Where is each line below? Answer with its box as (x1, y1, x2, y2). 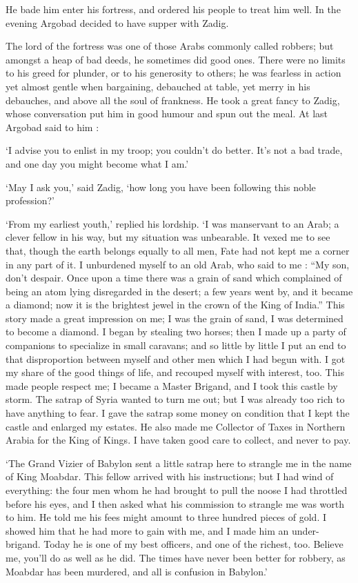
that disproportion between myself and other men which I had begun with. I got (6, 351, 346, 366)
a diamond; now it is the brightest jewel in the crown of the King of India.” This (6, 297, 345, 312)
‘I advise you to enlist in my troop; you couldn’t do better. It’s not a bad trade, (6, 143, 343, 157)
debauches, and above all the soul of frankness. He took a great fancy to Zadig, (6, 92, 340, 107)
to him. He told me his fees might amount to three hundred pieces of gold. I (6, 510, 326, 524)
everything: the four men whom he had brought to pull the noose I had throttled (6, 483, 348, 497)
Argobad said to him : (6, 119, 99, 134)
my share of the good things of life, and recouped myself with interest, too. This (6, 365, 344, 379)
